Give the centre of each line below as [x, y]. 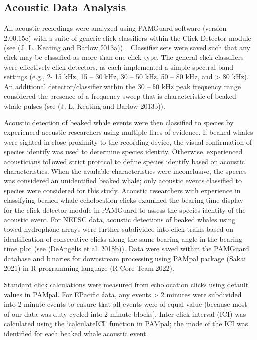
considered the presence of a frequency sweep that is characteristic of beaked [120, 96]
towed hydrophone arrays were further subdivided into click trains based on [119, 229]
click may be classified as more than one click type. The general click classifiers [124, 57]
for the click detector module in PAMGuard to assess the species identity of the [125, 209]
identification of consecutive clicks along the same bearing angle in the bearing [123, 239]
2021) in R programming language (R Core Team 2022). [89, 268]
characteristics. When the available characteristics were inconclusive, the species [125, 171]
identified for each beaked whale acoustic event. [76, 333]
